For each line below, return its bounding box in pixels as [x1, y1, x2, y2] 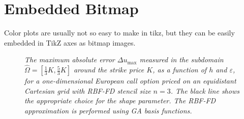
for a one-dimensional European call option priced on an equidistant [24, 75, 236, 86]
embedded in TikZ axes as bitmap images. [4, 37, 136, 48]
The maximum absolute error [24, 54, 115, 65]
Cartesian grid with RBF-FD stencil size [24, 85, 151, 96]
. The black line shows [170, 85, 239, 96]
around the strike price [73, 64, 144, 75]
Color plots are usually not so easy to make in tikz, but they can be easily [4, 27, 235, 38]
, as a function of [152, 64, 207, 75]
